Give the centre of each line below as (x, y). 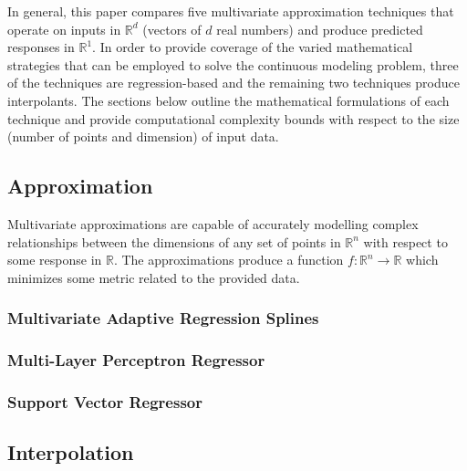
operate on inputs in (64, 29)
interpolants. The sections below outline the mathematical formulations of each (228, 100)
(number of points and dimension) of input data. (143, 136)
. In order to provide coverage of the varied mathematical (253, 47)
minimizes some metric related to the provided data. (154, 277)
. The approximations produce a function (228, 260)
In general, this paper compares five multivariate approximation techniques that (231, 11)
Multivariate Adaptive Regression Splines (163, 318)
